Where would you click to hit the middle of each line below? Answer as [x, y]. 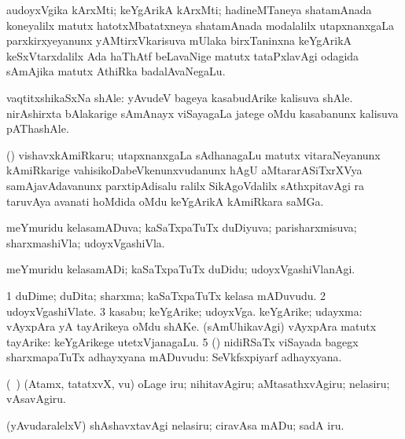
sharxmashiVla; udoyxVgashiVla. [86, 242]
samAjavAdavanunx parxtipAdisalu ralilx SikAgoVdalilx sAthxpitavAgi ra [186, 185]
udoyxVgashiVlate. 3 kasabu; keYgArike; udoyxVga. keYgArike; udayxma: [184, 311]
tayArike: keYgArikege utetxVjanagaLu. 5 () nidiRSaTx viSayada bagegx [182, 341]
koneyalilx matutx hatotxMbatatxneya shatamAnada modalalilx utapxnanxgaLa [201, 25]
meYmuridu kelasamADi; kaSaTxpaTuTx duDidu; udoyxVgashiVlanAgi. [181, 269]
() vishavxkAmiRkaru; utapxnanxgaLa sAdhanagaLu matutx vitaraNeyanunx [193, 154]
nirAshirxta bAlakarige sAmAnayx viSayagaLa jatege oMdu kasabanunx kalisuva [202, 113]
